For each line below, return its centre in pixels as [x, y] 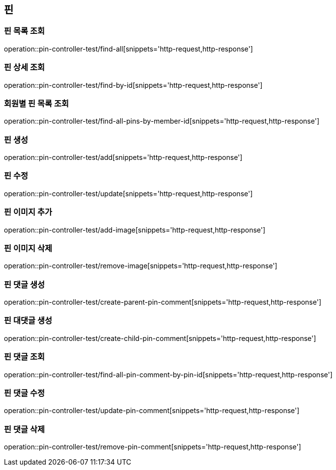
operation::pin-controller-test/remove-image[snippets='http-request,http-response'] [141, 266]
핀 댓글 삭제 [25, 429]
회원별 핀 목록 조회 [37, 103]
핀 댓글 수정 [25, 393]
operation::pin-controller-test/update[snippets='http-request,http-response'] [128, 193]
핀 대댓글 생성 [28, 321]
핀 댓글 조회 [25, 357]
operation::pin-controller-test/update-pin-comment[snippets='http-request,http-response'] [152, 411]
